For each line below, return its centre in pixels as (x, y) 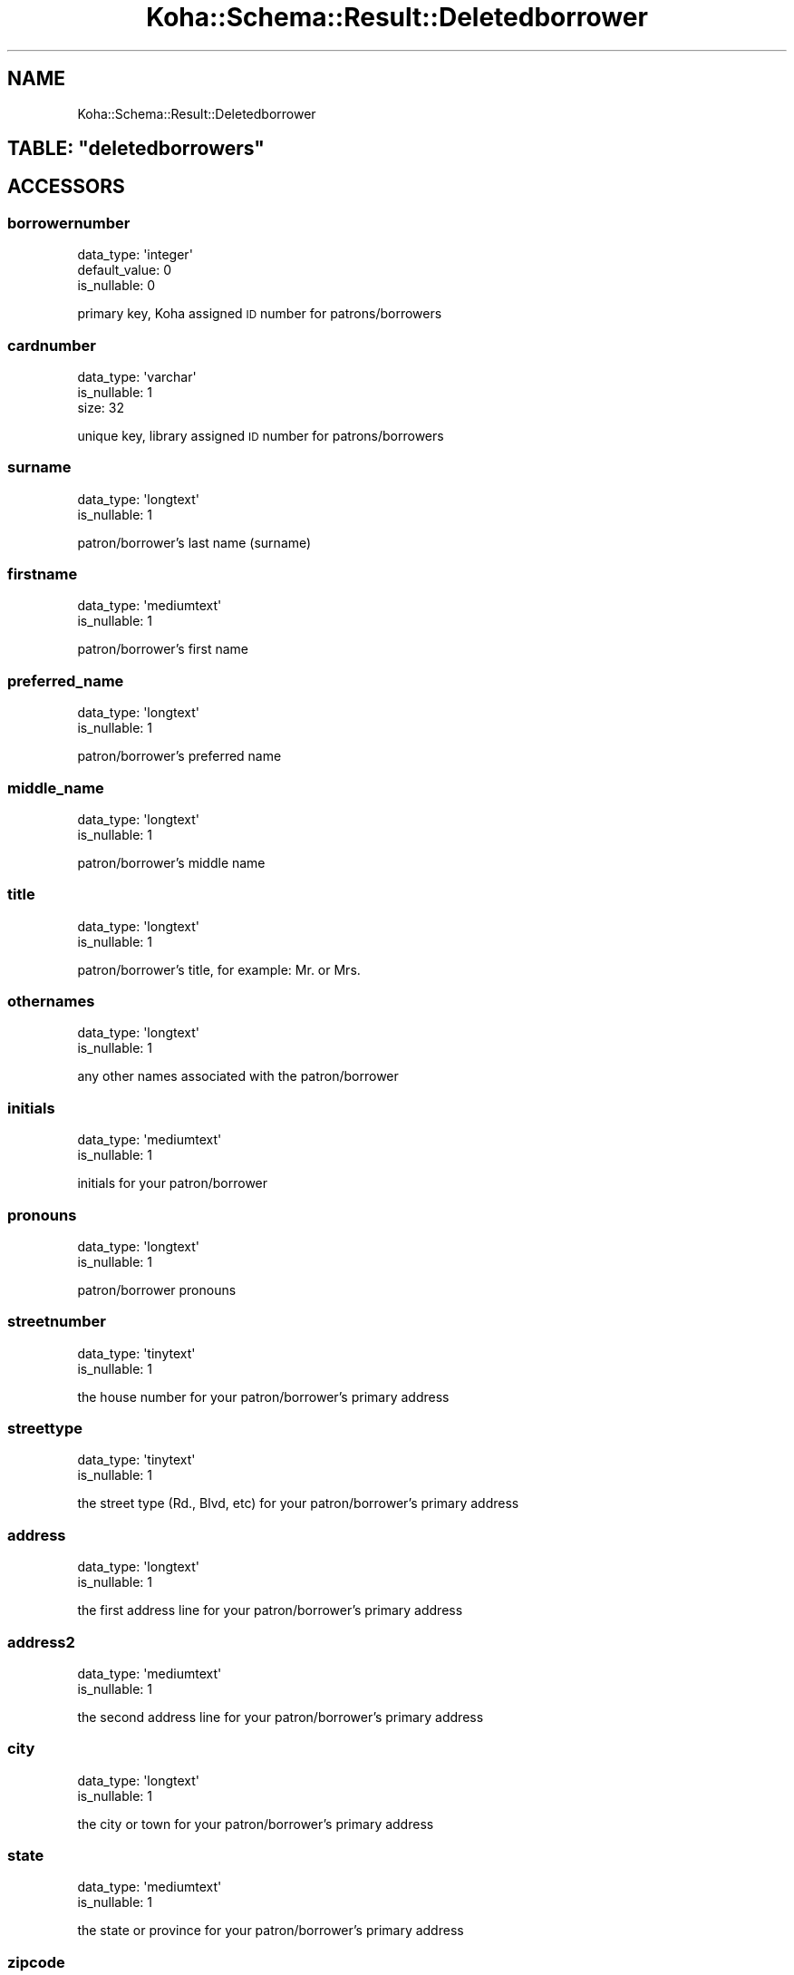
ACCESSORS (66, 187)
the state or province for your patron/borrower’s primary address (271, 1931)
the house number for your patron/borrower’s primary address (263, 1396)
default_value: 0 (124, 270)
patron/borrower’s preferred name (179, 756)
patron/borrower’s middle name (171, 862)
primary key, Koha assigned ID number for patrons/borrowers (260, 314)
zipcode (36, 1962)
